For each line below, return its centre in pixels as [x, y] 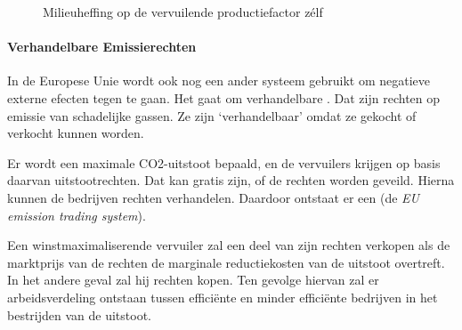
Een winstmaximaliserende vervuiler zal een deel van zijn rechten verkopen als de [229, 245]
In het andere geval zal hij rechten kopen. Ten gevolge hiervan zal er [193, 280]
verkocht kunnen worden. [76, 133]
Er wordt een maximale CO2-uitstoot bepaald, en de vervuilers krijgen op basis [224, 162]
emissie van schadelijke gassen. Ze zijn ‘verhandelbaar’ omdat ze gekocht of [212, 115]
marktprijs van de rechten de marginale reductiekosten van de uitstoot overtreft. [226, 262]
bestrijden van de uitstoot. [79, 314]
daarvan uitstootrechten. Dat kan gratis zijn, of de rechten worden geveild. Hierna [231, 180]
